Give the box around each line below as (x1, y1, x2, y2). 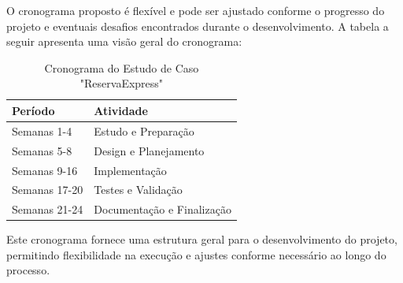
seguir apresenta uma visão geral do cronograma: (6, 33, 242, 50)
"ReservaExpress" (79, 75, 164, 91)
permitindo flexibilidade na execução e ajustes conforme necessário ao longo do (6, 246, 386, 263)
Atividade (94, 102, 148, 118)
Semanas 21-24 (12, 201, 83, 218)
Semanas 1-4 (12, 122, 72, 139)
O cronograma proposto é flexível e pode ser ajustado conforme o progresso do (6, 2, 385, 18)
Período (12, 102, 55, 118)
